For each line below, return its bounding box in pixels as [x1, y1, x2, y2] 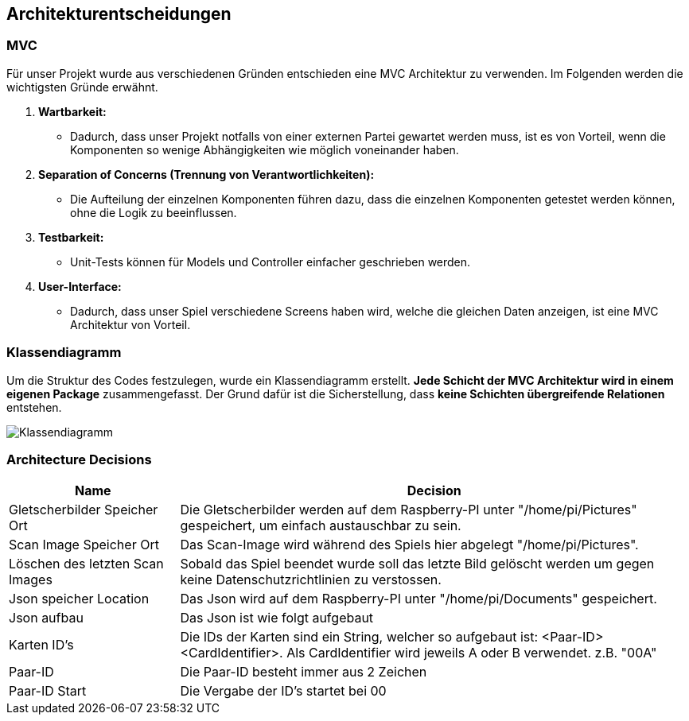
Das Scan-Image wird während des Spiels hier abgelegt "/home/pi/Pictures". [180, 537, 639, 553]
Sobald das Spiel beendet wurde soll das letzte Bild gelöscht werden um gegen [180, 556, 655, 572]
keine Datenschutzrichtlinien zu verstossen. [180, 572, 442, 588]
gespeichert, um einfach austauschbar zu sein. [180, 517, 461, 534]
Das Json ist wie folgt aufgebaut [180, 610, 374, 626]
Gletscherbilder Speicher [9, 502, 158, 518]
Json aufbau [9, 610, 84, 626]
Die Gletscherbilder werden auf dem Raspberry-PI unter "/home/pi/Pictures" [180, 502, 637, 518]
